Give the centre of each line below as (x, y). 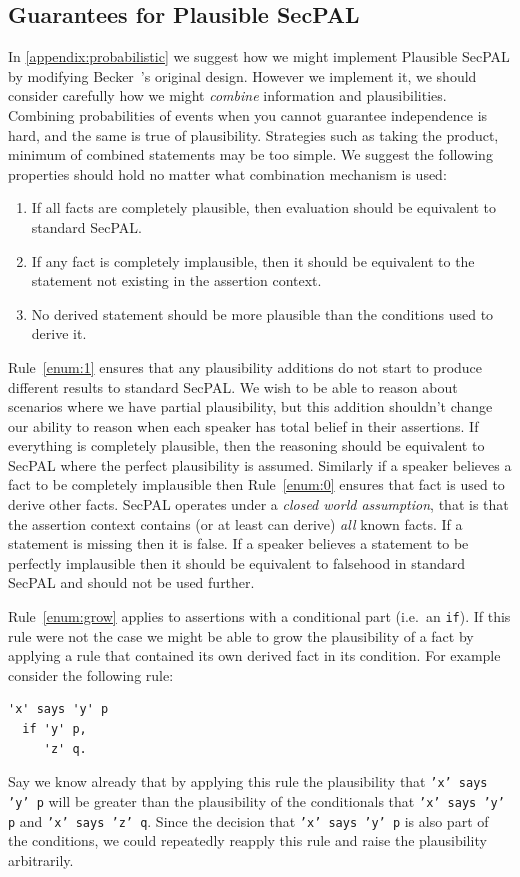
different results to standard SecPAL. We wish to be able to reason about (233, 386)
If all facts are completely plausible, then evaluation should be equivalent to (264, 207)
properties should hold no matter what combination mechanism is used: (227, 173)
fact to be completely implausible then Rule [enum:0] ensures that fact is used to (256, 484)
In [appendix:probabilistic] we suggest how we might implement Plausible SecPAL (259, 56)
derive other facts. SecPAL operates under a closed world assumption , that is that (258, 504)
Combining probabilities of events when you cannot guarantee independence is (248, 114)
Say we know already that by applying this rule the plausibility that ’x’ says (248, 781)
